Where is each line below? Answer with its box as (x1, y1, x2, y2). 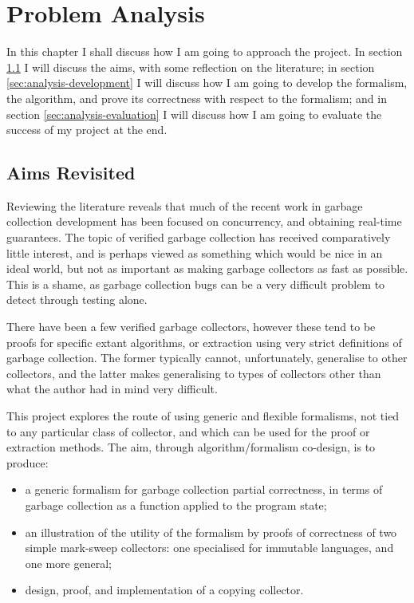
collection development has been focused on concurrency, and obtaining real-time (6, 213, 402, 230)
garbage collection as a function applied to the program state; (25, 496, 327, 513)
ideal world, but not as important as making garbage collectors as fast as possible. (6, 260, 408, 277)
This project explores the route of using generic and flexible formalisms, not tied (6, 408, 400, 424)
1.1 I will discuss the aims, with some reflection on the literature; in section (6, 58, 375, 75)
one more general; (25, 554, 112, 571)
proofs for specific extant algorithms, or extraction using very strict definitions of (6, 333, 402, 350)
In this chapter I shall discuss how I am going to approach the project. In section (6, 43, 403, 60)
